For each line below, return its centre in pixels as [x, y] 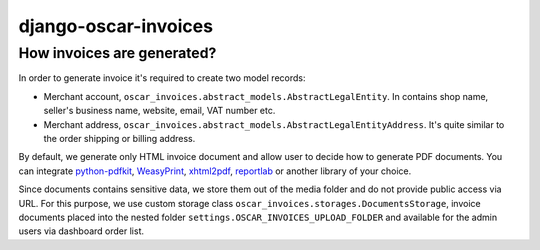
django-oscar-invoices [116, 26]
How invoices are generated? [117, 53]
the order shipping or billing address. [119, 138]
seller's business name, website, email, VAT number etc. [159, 111]
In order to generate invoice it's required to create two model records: [162, 78]
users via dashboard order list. [81, 231]
